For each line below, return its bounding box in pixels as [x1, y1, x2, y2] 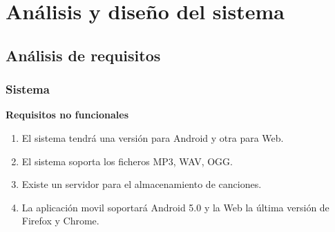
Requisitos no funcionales [6, 107, 129, 122]
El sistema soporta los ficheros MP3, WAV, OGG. [21, 154, 233, 168]
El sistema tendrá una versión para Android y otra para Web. [21, 130, 284, 145]
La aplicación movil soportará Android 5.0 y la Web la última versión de [21, 200, 329, 214]
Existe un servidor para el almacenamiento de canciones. [21, 177, 262, 191]
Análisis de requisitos [6, 44, 161, 65]
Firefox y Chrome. [21, 213, 99, 228]
